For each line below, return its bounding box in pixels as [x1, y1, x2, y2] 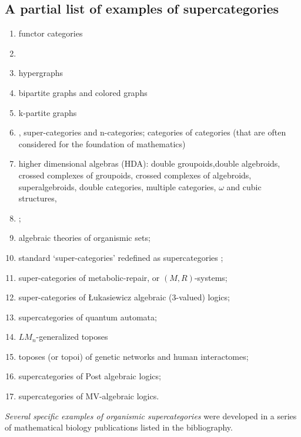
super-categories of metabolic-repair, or [18, 271, 160, 283]
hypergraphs [18, 67, 63, 79]
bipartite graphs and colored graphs [18, 86, 148, 98]
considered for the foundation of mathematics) [18, 137, 186, 150]
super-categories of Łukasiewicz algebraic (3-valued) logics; [18, 291, 230, 303]
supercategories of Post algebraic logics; [18, 370, 161, 382]
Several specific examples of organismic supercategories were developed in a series [5, 409, 297, 422]
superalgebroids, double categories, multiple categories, [18, 180, 216, 193]
